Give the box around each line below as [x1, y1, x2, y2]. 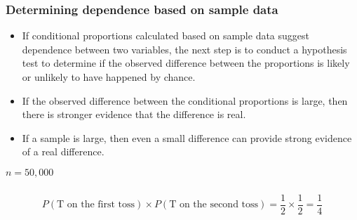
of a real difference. [22, 144, 105, 159]
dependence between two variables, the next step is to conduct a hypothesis [22, 41, 347, 56]
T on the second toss [169, 200, 259, 210]
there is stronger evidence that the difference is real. [22, 107, 246, 122]
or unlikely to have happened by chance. [22, 70, 196, 84]
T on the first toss [57, 200, 135, 210]
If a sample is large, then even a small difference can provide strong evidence [22, 130, 352, 145]
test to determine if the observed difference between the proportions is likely [22, 56, 350, 70]
